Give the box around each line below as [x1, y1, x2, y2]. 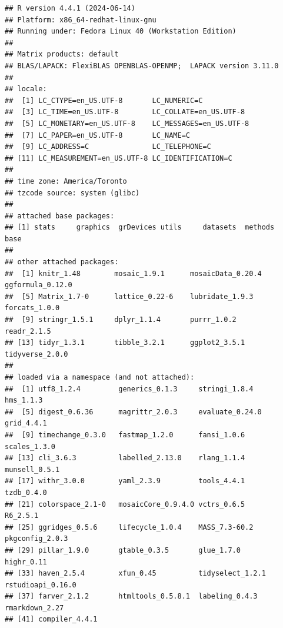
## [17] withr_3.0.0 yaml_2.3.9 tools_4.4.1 [5, 477, 245, 486]
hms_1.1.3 [5, 396, 43, 405]
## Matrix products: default [5, 50, 119, 59]
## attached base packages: [5, 211, 115, 220]
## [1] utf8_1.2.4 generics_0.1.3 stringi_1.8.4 [5, 384, 254, 393]
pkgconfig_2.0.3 [5, 534, 68, 543]
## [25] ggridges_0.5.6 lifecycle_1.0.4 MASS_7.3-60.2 [5, 523, 254, 531]
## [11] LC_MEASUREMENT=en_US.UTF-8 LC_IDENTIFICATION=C [5, 154, 232, 162]
